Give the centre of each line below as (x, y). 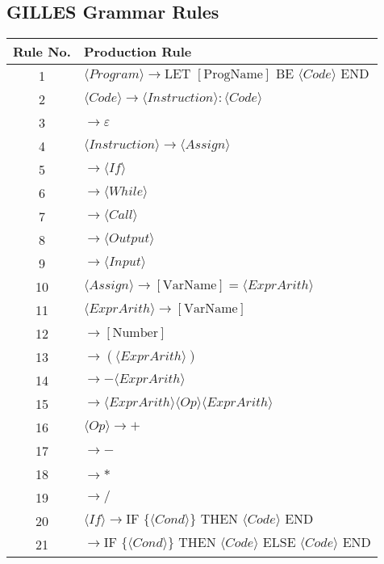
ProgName (233, 75)
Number (135, 333)
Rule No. (42, 52)
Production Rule (138, 52)
